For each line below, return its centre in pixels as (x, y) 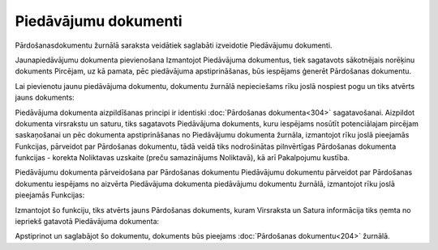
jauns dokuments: (45, 98)
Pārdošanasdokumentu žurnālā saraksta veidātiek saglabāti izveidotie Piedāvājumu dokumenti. (174, 45)
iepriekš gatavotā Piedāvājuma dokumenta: (87, 222)
